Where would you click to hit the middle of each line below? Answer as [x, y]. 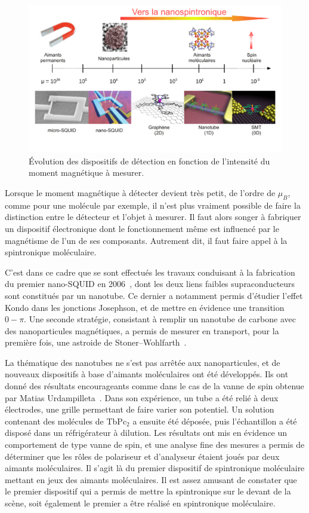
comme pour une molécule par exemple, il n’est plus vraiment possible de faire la [153, 205]
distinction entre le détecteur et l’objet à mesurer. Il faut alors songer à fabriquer [153, 217]
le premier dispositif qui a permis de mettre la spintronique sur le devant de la [148, 491]
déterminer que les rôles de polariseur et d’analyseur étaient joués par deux [142, 456]
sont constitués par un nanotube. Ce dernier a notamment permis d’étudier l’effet [154, 295]
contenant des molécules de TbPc [66, 421]
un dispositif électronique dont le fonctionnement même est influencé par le [142, 228]
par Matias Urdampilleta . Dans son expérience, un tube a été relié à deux [142, 397]
